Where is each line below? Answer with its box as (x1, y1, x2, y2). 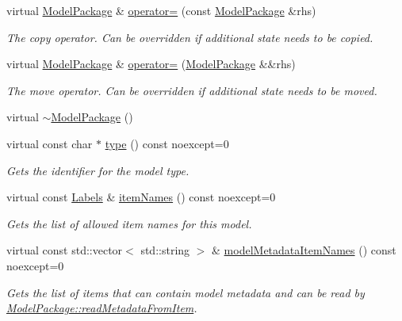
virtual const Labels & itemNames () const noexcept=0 (6, 189, 276, 205)
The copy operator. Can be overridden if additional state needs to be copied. (6, 29, 373, 45)
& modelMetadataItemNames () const (212, 242, 396, 258)
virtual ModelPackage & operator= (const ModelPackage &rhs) (6, 2, 316, 18)
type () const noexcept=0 (105, 135, 229, 151)
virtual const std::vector (6, 242, 123, 258)
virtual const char (6, 135, 93, 151)
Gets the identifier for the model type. (6, 162, 190, 178)
